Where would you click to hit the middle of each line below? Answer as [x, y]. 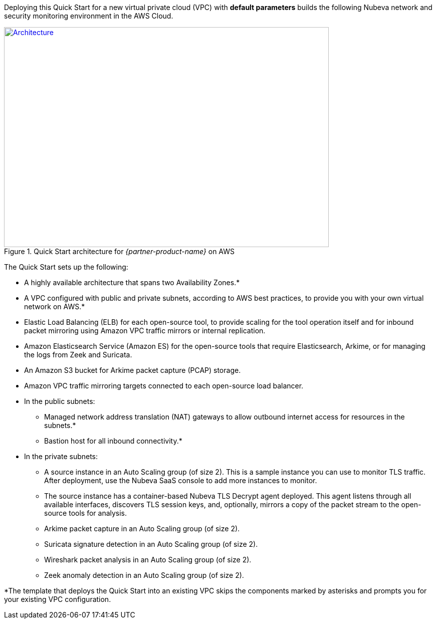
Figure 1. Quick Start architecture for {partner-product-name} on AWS [119, 251]
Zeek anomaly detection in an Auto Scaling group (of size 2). [144, 575]
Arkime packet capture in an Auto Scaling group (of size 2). [142, 529]
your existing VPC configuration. [58, 599]
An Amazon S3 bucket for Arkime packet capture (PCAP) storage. [133, 370]
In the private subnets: [61, 456]
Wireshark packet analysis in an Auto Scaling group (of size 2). [148, 560]
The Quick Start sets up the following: [66, 267]
